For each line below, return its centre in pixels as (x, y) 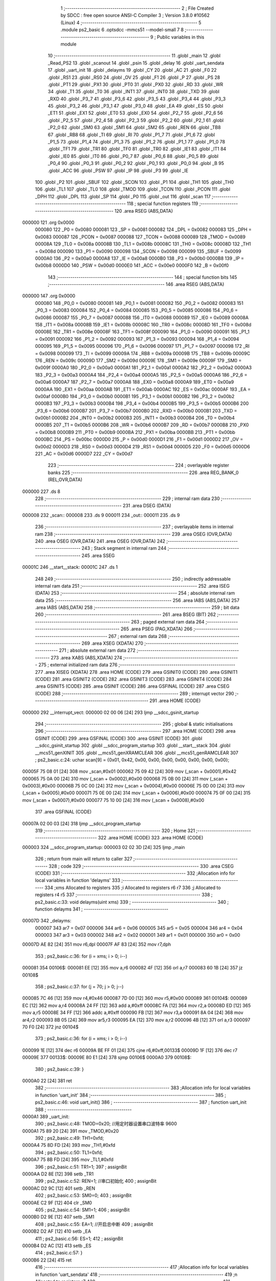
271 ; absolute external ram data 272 (97, 650)
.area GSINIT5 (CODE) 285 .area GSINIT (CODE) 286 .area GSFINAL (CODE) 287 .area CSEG (132, 686)
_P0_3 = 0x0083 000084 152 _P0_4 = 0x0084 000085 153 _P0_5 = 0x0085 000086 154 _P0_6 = (136, 311)
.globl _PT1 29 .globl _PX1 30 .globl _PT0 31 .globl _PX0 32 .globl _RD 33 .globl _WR (135, 84)
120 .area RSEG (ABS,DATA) (144, 211)
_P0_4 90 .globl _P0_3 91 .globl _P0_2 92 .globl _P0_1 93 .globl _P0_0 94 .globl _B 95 (136, 163)
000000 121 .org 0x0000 (48, 222)
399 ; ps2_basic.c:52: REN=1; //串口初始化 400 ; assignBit (96, 1181)
